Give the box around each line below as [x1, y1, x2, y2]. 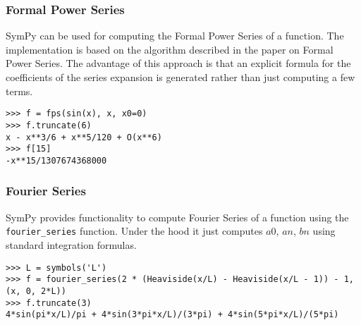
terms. [6, 83, 33, 98]
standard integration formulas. [6, 237, 137, 252]
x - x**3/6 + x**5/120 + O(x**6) [6, 132, 162, 142]
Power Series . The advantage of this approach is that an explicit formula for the [6, 56, 351, 70]
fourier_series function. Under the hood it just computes [6, 223, 263, 238]
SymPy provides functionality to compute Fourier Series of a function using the [6, 209, 349, 224]
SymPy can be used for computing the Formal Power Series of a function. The [6, 28, 344, 43]
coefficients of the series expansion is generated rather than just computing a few [6, 70, 355, 84]
